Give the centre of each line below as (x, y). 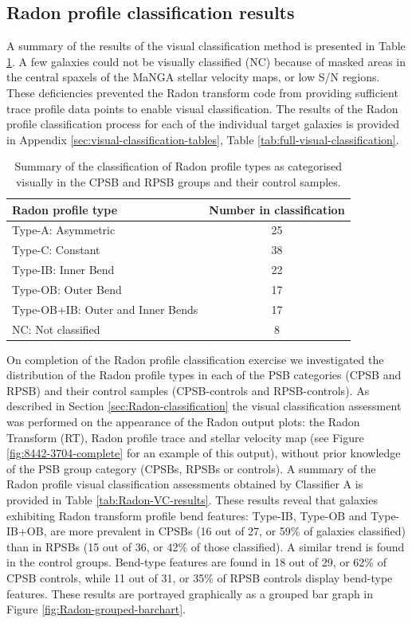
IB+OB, (27, 531)
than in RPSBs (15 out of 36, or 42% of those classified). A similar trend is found (206, 546)
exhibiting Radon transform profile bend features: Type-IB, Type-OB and (187, 515)
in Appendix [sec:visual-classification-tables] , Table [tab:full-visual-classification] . (203, 139)
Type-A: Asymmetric (64, 230)
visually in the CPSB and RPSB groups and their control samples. (178, 181)
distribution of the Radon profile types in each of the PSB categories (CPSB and (204, 375)
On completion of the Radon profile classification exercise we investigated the (195, 359)
